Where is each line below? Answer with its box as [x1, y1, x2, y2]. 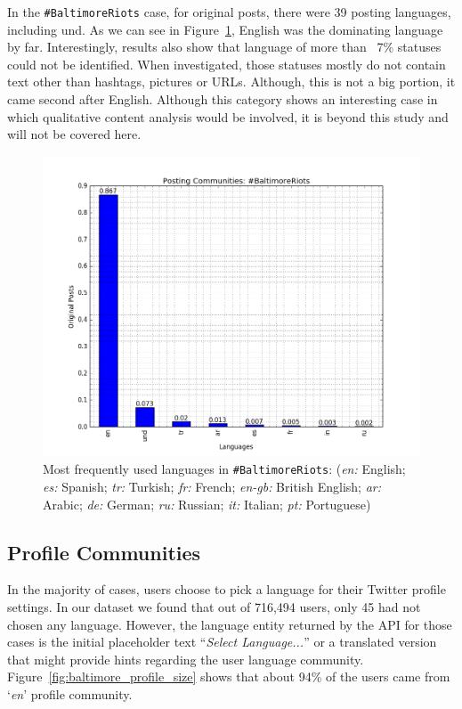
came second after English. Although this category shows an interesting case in [7, 90, 438, 109]
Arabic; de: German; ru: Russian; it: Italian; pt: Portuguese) [43, 494, 371, 513]
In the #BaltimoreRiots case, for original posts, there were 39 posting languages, [7, 3, 451, 20]
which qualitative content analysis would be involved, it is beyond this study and [7, 107, 449, 126]
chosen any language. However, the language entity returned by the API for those [7, 615, 452, 633]
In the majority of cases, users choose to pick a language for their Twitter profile [7, 580, 446, 599]
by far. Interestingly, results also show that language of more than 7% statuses [7, 37, 442, 56]
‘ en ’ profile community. [7, 684, 133, 703]
